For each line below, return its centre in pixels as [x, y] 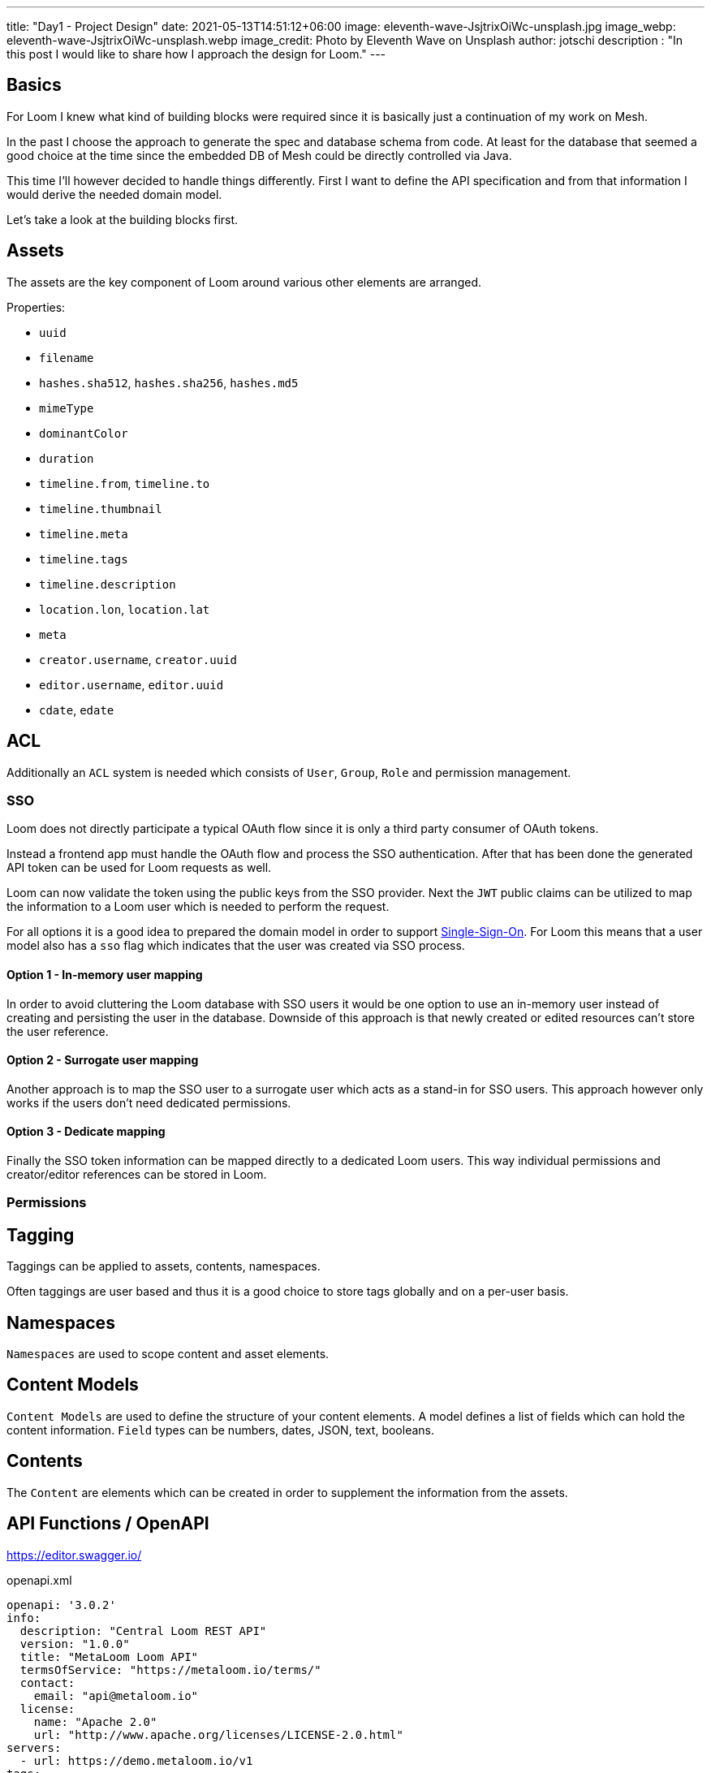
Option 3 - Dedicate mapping [86, 1132]
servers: [34, 1747]
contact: [47, 1682]
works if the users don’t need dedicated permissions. [149, 1102]
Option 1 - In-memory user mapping [105, 974]
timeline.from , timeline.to [125, 483]
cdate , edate [77, 710]
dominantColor [84, 433]
